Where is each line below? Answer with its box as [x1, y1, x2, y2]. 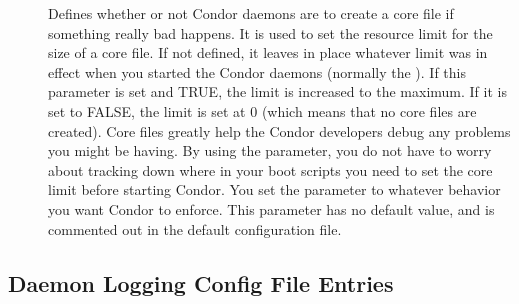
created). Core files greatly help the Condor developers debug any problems [48, 120, 511, 141]
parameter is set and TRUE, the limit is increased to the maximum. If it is [48, 81, 507, 102]
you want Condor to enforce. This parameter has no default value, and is [48, 198, 495, 219]
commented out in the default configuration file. [48, 218, 342, 239]
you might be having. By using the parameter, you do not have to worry [48, 140, 492, 161]
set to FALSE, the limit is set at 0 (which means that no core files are [48, 100, 477, 121]
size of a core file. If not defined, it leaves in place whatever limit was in [48, 42, 488, 63]
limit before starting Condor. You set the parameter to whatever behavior [48, 179, 501, 200]
